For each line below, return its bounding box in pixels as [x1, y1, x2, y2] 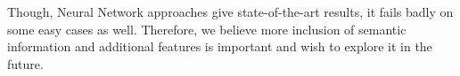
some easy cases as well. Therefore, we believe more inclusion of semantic [7, 19, 407, 38]
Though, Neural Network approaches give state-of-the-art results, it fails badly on [7, 3, 454, 20]
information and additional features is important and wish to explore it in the [7, 37, 432, 56]
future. [7, 54, 44, 72]
